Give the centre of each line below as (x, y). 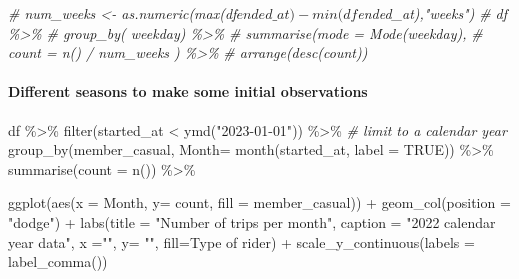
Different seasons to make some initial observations (188, 91)
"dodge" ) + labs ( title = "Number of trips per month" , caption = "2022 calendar (252, 221)
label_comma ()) (58, 261)
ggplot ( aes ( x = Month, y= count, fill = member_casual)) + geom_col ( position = (259, 202)
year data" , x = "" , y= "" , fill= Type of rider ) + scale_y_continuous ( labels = (241, 241)
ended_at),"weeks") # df (432, 13)
